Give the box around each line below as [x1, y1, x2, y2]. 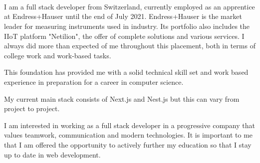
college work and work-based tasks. [4, 50, 111, 60]
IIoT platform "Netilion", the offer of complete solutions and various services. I [4, 30, 245, 41]
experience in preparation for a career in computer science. [4, 76, 184, 87]
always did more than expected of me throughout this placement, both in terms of [4, 40, 256, 51]
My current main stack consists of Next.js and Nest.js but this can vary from [4, 93, 240, 104]
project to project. [4, 103, 60, 114]
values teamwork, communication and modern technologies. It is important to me [4, 130, 253, 140]
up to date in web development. [4, 149, 101, 160]
